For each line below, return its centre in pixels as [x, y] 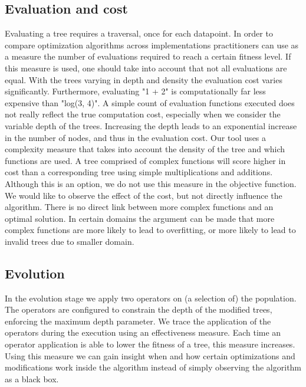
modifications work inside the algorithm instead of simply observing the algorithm [153, 367]
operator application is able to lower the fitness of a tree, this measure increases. [150, 344]
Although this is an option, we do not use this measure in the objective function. [151, 183]
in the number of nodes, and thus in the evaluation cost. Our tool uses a [136, 137]
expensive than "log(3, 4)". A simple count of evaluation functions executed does [150, 102]
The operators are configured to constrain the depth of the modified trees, [139, 309]
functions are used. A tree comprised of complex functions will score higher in [145, 160]
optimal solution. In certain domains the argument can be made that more [140, 218]
